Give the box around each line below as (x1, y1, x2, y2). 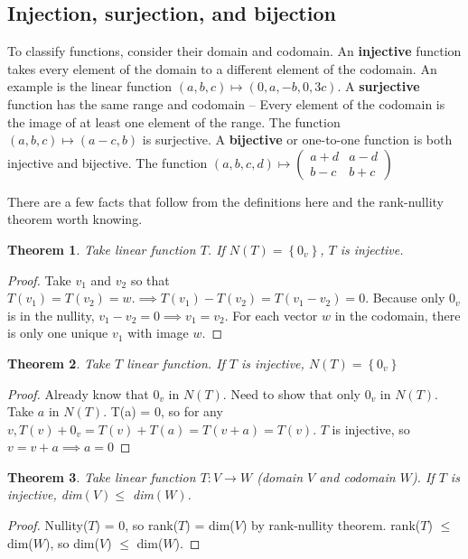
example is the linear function (7, 77, 173, 96)
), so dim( (45, 533, 99, 552)
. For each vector (224, 305, 318, 324)
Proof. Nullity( (7, 516, 89, 535)
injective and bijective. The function (7, 153, 208, 172)
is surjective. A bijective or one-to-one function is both (142, 130, 453, 149)
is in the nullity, (7, 305, 95, 324)
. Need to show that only (222, 384, 360, 403)
